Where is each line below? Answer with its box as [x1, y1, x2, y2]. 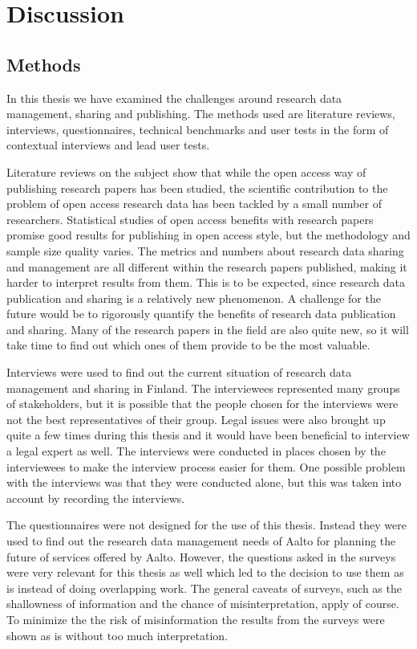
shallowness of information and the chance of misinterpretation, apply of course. [6, 595, 399, 612]
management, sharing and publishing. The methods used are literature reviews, [6, 105, 395, 122]
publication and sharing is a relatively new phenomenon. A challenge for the [6, 289, 381, 306]
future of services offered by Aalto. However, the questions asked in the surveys [6, 548, 396, 565]
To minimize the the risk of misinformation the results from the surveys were [6, 610, 385, 627]
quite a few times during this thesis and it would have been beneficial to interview [6, 427, 410, 443]
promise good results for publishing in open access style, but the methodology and [6, 227, 411, 243]
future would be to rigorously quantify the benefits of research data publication [6, 305, 396, 322]
